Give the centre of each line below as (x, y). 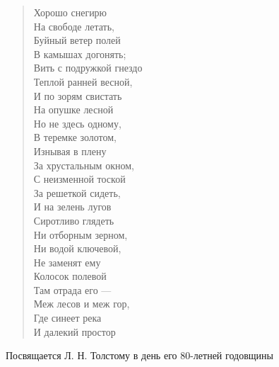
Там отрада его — (72, 289)
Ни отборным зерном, (81, 234)
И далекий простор (75, 331)
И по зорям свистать (78, 95)
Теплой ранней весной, (83, 81)
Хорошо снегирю (70, 12)
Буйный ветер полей (77, 40)
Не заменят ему (67, 262)
